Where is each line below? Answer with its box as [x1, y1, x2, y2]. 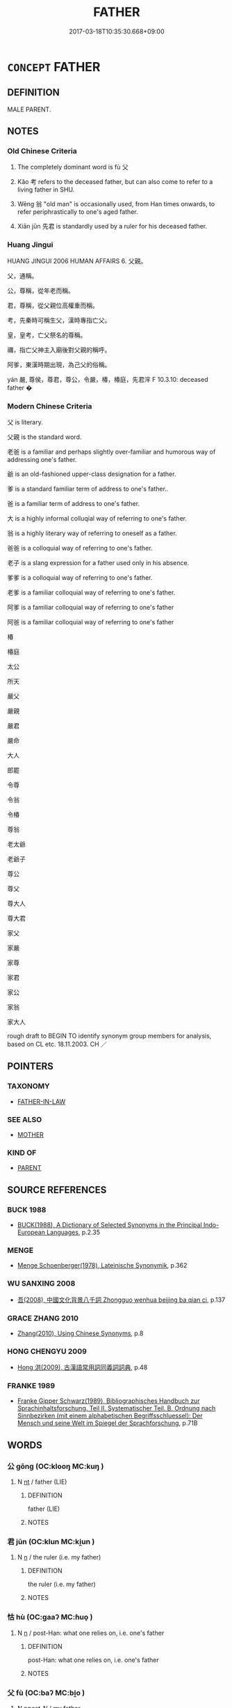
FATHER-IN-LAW [17, 1097, 66, 1105]
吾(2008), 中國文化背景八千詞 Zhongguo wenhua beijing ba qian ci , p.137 [17, 1295, 226, 1304]
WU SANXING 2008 [7, 1279, 76, 1288]
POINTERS [7, 1061, 54, 1072]
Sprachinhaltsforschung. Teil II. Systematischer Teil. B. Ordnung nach [17, 1404, 216, 1413]
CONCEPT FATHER [7, 59, 101, 75]
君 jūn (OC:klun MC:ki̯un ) [7, 1537, 95, 1547]
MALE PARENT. [7, 105, 51, 114]
